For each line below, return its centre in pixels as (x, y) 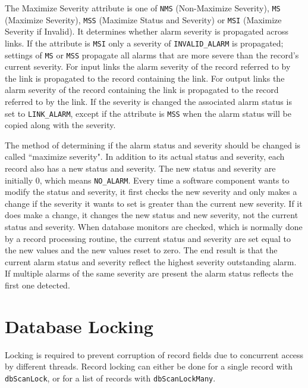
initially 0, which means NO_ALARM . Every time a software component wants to (147, 180)
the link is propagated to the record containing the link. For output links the (145, 78)
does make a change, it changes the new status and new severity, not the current (152, 215)
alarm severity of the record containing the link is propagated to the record (142, 90)
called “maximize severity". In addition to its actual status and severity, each (145, 156)
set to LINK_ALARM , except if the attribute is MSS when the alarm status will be (148, 113)
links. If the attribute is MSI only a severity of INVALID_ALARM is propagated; (144, 43)
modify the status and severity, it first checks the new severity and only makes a (151, 192)
